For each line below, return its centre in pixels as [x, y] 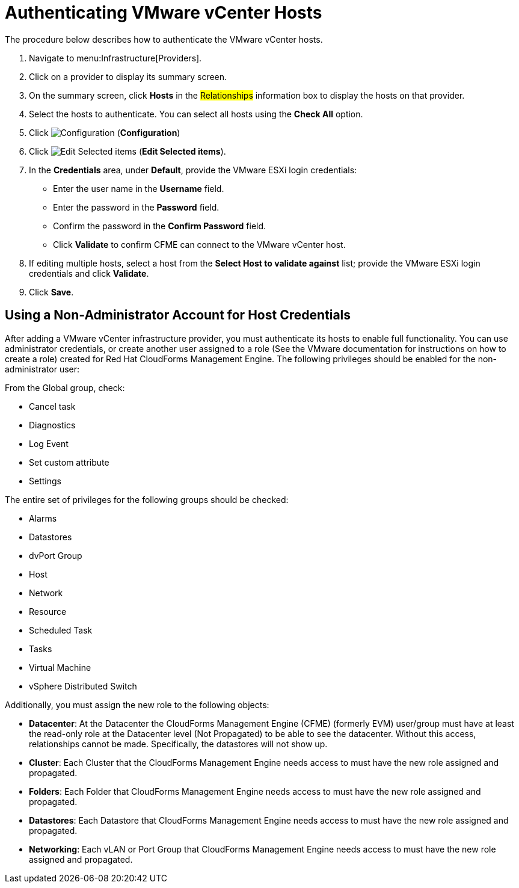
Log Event [49, 443]
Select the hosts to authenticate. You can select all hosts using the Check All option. [196, 114]
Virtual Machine [60, 667]
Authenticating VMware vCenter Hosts [164, 13]
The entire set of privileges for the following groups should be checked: [147, 499]
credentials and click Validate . [89, 273]
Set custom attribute [69, 462]
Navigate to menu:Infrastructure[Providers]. [115, 58]
